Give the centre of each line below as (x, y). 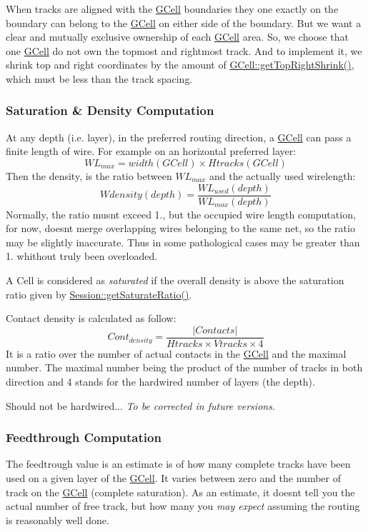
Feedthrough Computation (84, 437)
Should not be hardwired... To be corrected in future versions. (141, 405)
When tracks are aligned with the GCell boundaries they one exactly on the (172, 9)
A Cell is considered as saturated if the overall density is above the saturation (175, 280)
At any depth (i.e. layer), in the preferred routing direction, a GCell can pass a (179, 137)
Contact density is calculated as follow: (91, 318)
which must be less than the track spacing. (99, 78)
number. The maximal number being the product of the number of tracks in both (184, 367)
